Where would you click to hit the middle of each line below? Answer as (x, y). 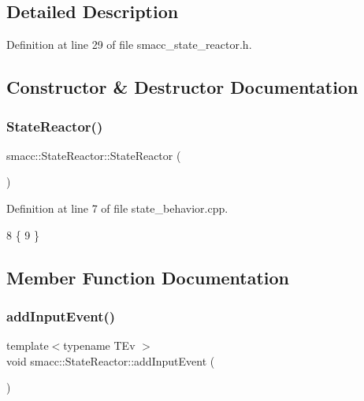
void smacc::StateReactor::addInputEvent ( (111, 360)
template (28, 345)
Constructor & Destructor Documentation (182, 87)
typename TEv (99, 345)
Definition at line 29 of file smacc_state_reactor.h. (129, 45)
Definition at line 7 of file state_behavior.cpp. (117, 208)
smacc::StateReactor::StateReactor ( (94, 155)
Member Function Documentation (148, 277)
